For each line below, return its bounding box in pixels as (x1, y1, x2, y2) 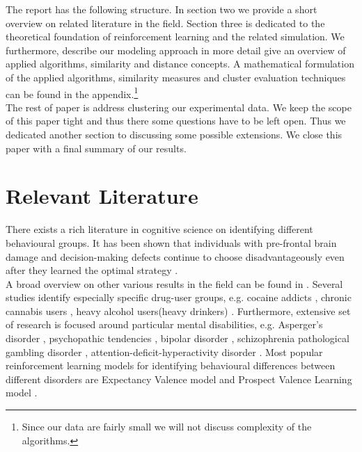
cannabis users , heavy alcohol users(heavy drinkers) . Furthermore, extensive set (6, 303, 351, 318)
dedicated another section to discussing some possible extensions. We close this (6, 127, 343, 141)
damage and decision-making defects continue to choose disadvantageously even (6, 249, 345, 264)
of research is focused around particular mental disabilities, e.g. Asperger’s (6, 317, 323, 332)
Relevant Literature (6, 181, 198, 210)
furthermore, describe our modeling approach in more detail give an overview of (6, 42, 346, 57)
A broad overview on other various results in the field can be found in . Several (6, 276, 343, 291)
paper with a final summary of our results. (6, 140, 187, 155)
